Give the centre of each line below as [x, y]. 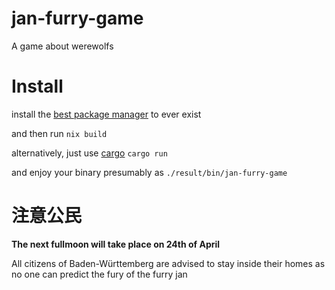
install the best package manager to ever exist [106, 114]
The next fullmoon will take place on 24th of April [116, 244]
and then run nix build [59, 133]
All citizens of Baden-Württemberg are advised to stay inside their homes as [168, 263]
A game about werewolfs [62, 46]
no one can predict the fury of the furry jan [99, 274]
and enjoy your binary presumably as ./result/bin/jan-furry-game [149, 172]
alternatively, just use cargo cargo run [89, 153]
